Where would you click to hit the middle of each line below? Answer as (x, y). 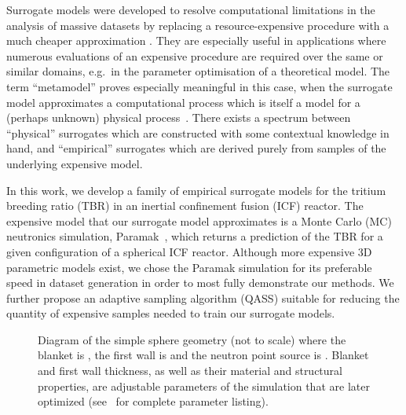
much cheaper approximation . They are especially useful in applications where (196, 40)
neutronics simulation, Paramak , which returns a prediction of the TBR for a (195, 236)
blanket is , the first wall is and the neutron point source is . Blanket (203, 355)
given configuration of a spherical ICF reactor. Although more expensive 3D (189, 251)
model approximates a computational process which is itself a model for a (183, 102)
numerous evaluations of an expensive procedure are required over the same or (195, 55)
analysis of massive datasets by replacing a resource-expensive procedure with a (198, 25)
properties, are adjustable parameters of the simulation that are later (204, 386)
